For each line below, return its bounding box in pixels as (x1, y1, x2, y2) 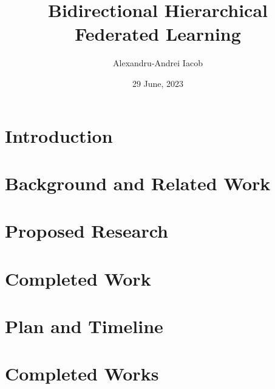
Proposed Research (5, 218, 168, 243)
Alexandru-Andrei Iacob (113, 57, 203, 69)
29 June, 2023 (132, 77, 184, 89)
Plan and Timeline (5, 314, 163, 338)
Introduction (5, 123, 113, 148)
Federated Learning (75, 21, 241, 46)
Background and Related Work (5, 170, 271, 195)
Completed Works (5, 361, 159, 386)
